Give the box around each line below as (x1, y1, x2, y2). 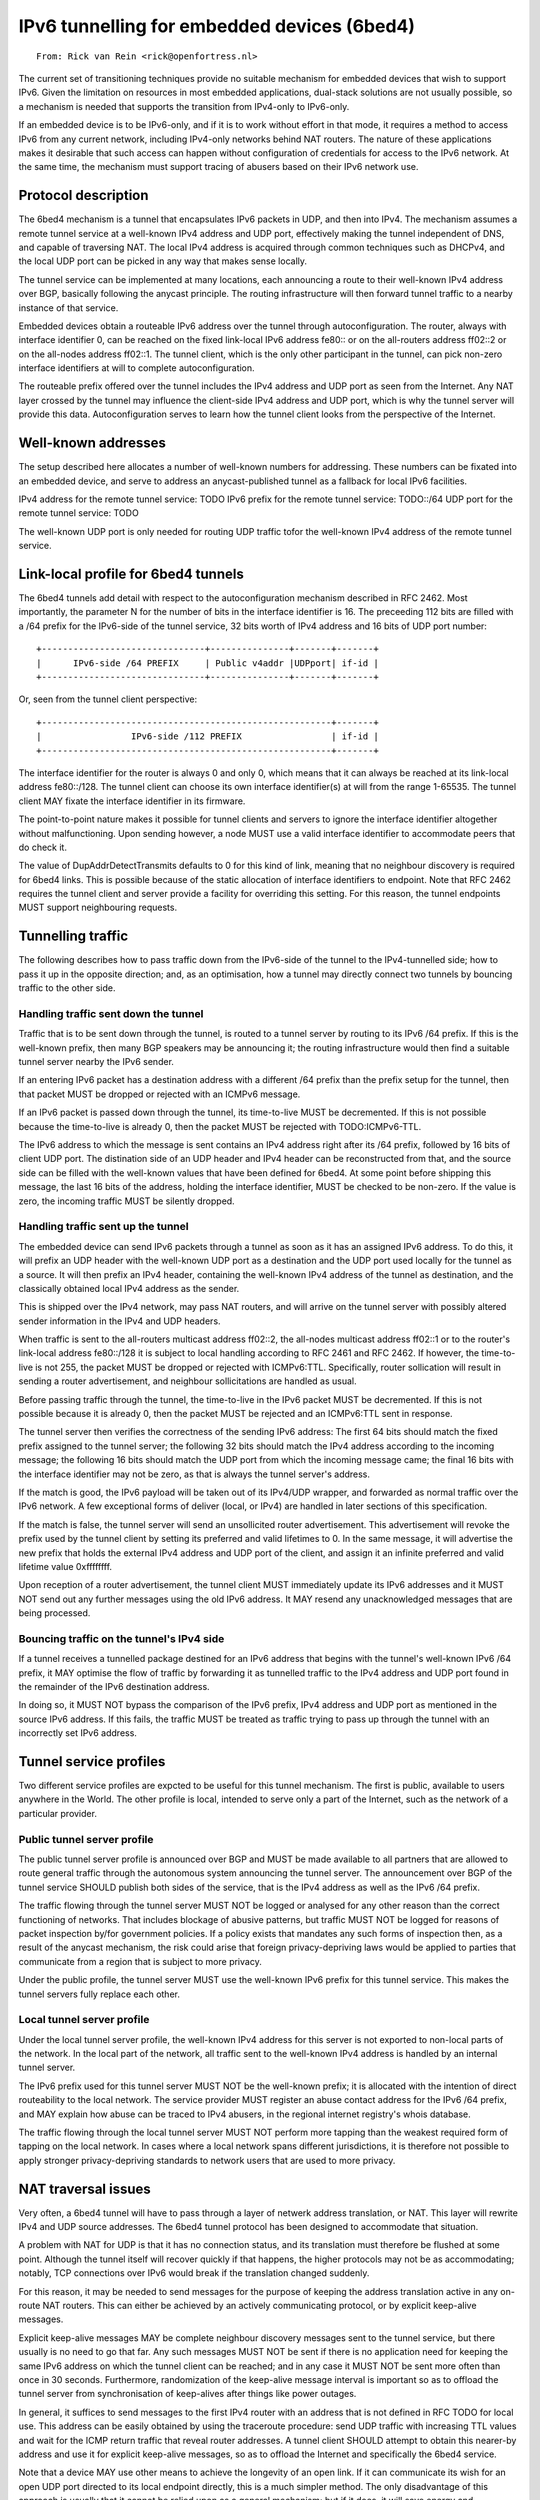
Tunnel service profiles (18, 1753, 166, 1770)
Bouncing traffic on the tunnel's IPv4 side (18, 1631, 225, 1645)
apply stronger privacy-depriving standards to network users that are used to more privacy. (18, 2154, 396, 2166)
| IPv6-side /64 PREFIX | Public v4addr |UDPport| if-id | (36, 657, 379, 669)
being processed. (18, 1607, 91, 1619)
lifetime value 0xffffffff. (18, 1560, 113, 1572)
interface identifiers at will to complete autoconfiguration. (18, 362, 255, 374)
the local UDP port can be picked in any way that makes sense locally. (18, 255, 308, 267)
